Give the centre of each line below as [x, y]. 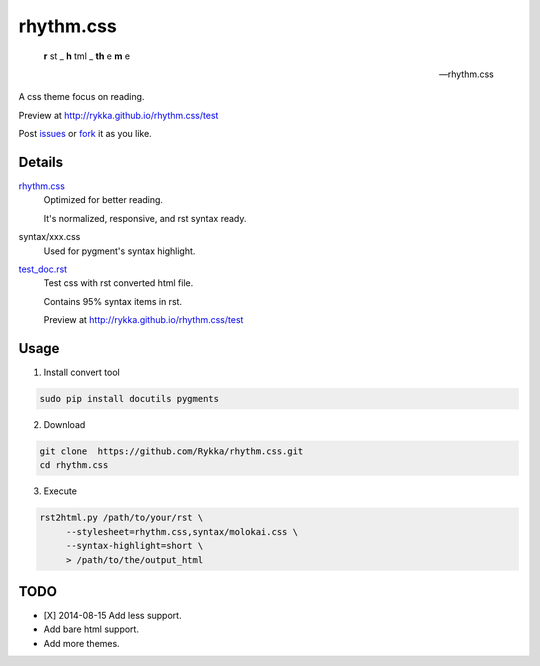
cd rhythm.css [74, 465]
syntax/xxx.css [49, 237]
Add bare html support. [91, 629]
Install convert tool [81, 372]
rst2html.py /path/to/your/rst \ [121, 518]
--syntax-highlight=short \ [134, 546]
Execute [60, 491]
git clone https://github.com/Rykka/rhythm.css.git [171, 451]
